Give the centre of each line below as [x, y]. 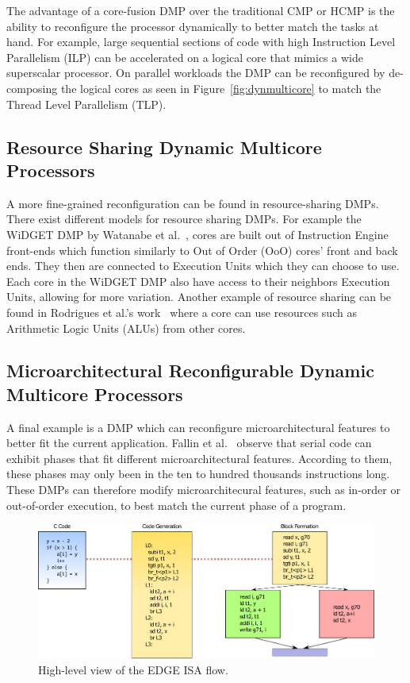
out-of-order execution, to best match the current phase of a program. [176, 505]
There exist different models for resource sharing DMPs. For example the [184, 219]
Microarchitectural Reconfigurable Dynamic [190, 370]
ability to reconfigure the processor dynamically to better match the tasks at [193, 26]
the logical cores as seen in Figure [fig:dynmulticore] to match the [221, 88]
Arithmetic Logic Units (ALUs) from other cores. [126, 328]
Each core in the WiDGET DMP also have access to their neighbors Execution [198, 281]
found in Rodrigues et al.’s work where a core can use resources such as [182, 312]
